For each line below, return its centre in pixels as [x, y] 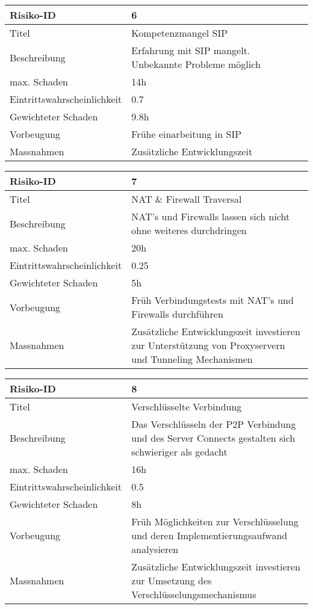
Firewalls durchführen [177, 314]
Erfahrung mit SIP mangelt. [191, 50]
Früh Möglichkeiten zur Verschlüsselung [215, 521]
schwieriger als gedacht [179, 452]
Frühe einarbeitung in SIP [187, 134]
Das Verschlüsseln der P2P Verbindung [214, 424]
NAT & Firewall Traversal [187, 199]
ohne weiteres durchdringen [189, 230]
